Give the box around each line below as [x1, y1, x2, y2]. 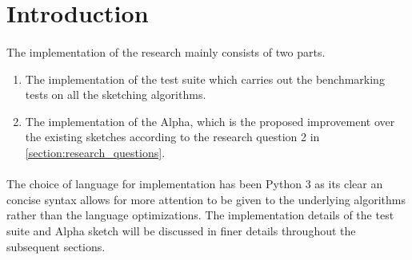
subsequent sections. [6, 238, 106, 254]
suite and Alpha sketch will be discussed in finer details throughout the [6, 222, 356, 238]
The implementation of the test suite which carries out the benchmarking [25, 70, 385, 87]
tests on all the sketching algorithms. [25, 86, 206, 103]
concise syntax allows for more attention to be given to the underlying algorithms [6, 191, 406, 207]
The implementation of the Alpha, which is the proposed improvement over [25, 112, 395, 129]
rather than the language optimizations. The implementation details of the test [6, 207, 394, 223]
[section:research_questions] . [25, 144, 166, 160]
